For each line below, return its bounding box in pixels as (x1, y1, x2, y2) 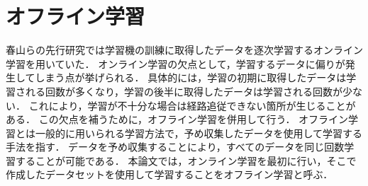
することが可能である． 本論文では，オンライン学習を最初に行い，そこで (15, 153, 357, 168)
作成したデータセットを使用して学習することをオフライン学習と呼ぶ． (6, 167, 333, 182)
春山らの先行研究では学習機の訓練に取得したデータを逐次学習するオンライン (6, 42, 363, 57)
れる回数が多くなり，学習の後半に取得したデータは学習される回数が (25, 83, 343, 98)
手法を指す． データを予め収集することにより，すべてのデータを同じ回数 (6, 139, 345, 154)
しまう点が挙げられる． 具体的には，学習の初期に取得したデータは (35, 70, 347, 85)
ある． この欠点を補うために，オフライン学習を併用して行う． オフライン (6, 112, 349, 127)
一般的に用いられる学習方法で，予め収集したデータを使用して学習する (35, 125, 363, 140)
